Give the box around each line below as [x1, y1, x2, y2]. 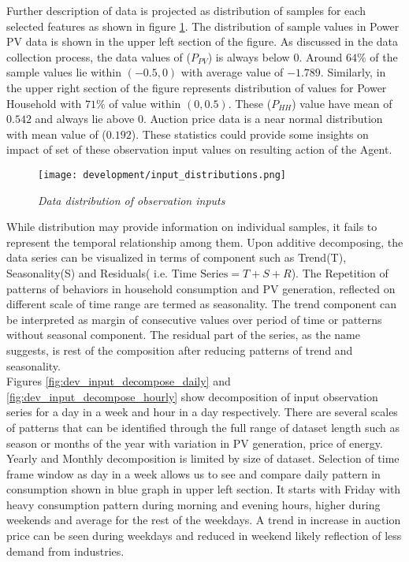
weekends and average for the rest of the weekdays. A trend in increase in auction [6, 512, 401, 528]
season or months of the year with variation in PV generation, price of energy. [6, 434, 383, 451]
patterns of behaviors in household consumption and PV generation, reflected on [6, 280, 396, 296]
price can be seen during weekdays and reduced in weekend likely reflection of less [6, 527, 402, 544]
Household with [6, 95, 82, 111]
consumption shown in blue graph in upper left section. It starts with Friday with [6, 481, 401, 497]
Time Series [171, 268, 229, 280]
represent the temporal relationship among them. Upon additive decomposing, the [6, 233, 403, 250]
